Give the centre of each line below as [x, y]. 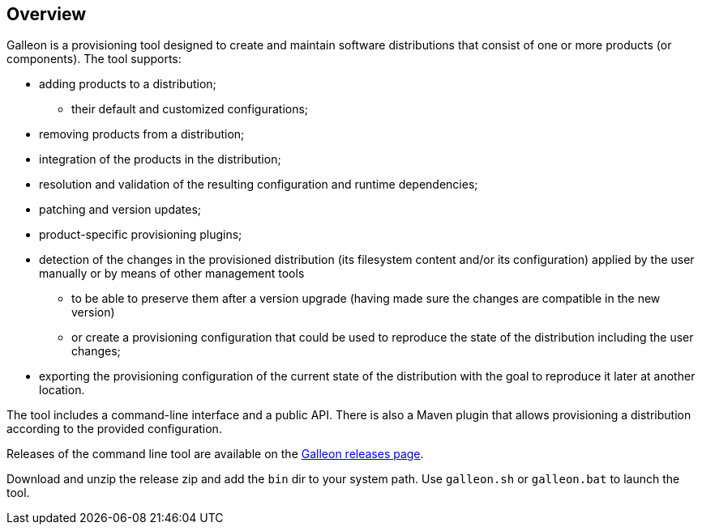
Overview [47, 14]
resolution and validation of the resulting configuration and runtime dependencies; [259, 185]
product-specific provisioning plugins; [141, 235]
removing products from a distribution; [142, 134]
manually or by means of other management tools [172, 274]
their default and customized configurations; [190, 109]
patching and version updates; [120, 210]
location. [62, 390]
